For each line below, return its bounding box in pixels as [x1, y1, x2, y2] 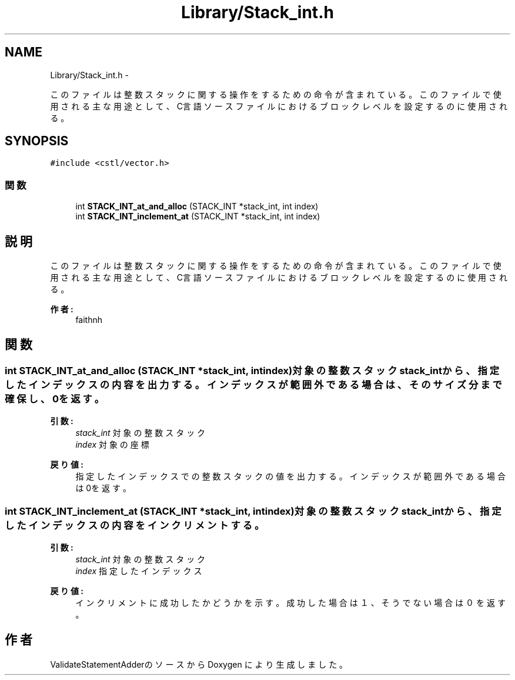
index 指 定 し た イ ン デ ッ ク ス [75, 566, 202, 576]
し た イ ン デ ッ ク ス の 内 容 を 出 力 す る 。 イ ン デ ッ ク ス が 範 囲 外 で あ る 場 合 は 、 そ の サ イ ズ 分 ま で [5, 378, 502, 391]
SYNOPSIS [5, 134, 69, 149]
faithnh [75, 315, 103, 325]
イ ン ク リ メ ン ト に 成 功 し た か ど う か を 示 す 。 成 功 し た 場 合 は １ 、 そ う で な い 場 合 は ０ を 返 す [75, 598, 506, 608]
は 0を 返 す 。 [75, 483, 131, 494]
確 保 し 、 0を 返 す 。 [5, 392, 105, 405]
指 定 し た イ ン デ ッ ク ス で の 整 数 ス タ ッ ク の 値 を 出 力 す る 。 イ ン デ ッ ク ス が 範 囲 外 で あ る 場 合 [75, 471, 506, 482]
